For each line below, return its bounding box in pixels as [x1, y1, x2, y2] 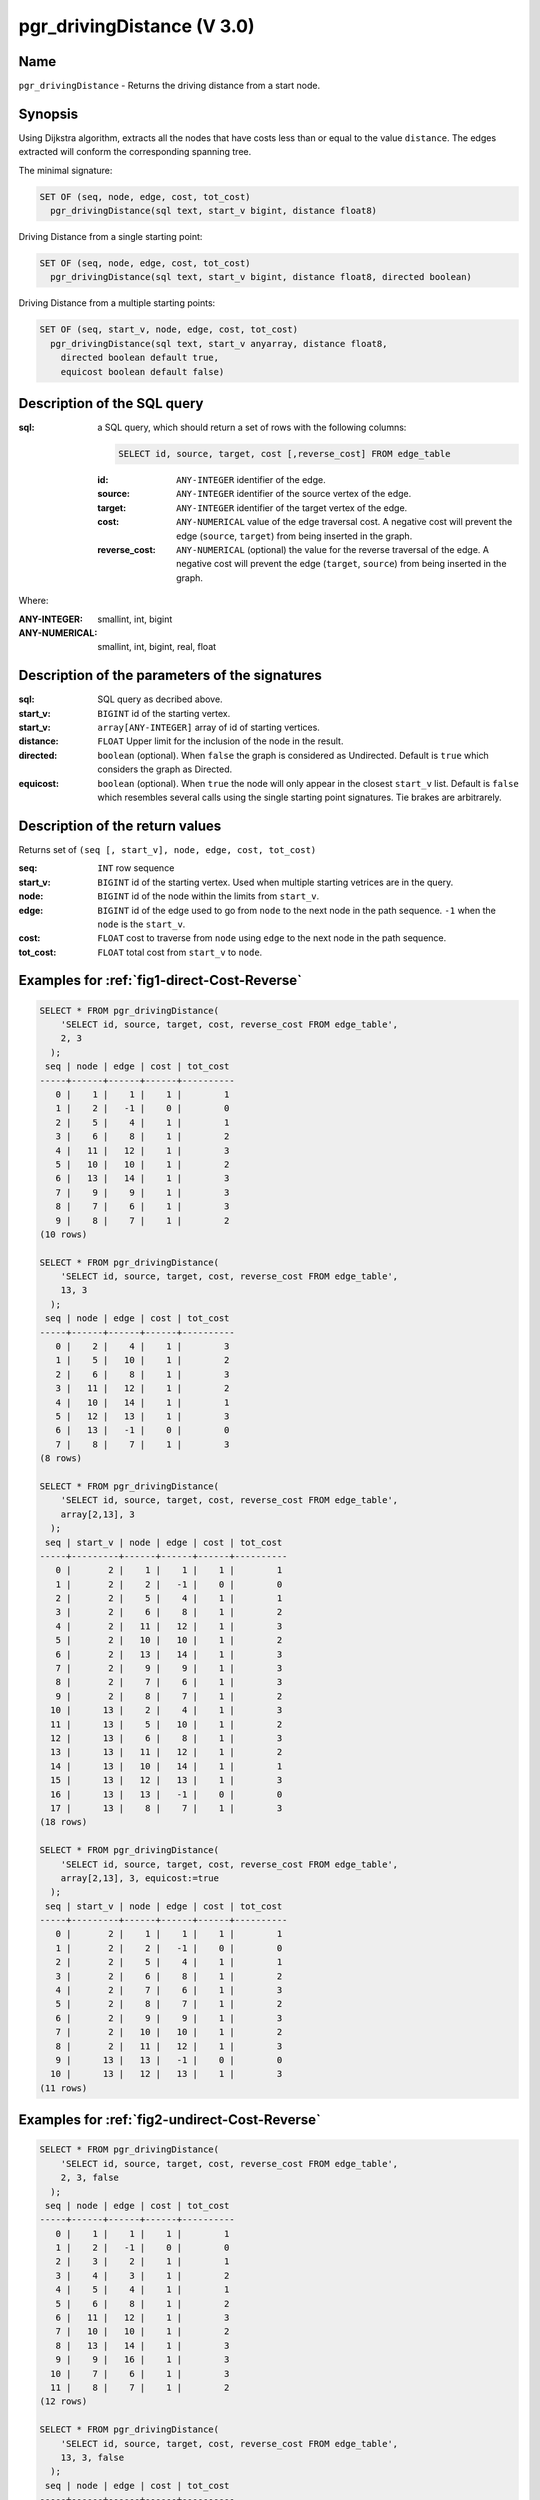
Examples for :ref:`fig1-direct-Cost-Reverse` [18, 972, 302, 989]
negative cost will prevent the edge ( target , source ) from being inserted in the [176, 558, 507, 570]
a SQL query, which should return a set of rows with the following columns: [97, 421, 407, 434]
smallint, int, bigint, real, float [97, 641, 217, 653]
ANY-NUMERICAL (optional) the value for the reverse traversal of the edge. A [176, 544, 490, 556]
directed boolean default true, [60, 352, 220, 364]
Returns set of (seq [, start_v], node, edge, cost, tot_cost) [18, 843, 317, 855]
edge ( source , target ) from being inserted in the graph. [176, 530, 413, 542]
